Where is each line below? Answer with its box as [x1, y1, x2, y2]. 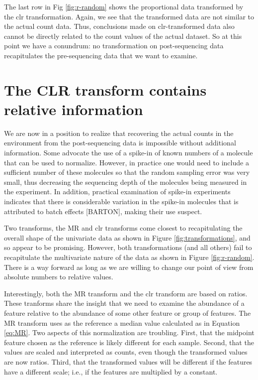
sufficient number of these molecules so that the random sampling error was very [4, 167, 250, 177]
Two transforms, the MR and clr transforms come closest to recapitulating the [4, 223, 243, 233]
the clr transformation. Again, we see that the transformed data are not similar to [4, 11, 255, 21]
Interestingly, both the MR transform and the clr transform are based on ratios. [4, 288, 248, 298]
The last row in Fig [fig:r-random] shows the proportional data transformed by [4, 1, 244, 11]
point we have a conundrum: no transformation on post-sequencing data [4, 40, 224, 51]
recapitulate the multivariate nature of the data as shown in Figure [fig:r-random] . [4, 252, 255, 262]
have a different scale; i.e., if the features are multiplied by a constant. [4, 366, 218, 377]
